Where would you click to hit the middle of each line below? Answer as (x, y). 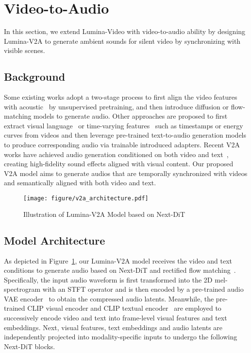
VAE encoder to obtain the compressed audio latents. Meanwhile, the (109, 298)
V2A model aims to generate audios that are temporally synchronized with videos (126, 173)
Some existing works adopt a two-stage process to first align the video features (121, 97)
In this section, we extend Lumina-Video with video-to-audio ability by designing (125, 31)
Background (35, 77)
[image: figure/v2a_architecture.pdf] (86, 199)
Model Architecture (55, 240)
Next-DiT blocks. (30, 346)
